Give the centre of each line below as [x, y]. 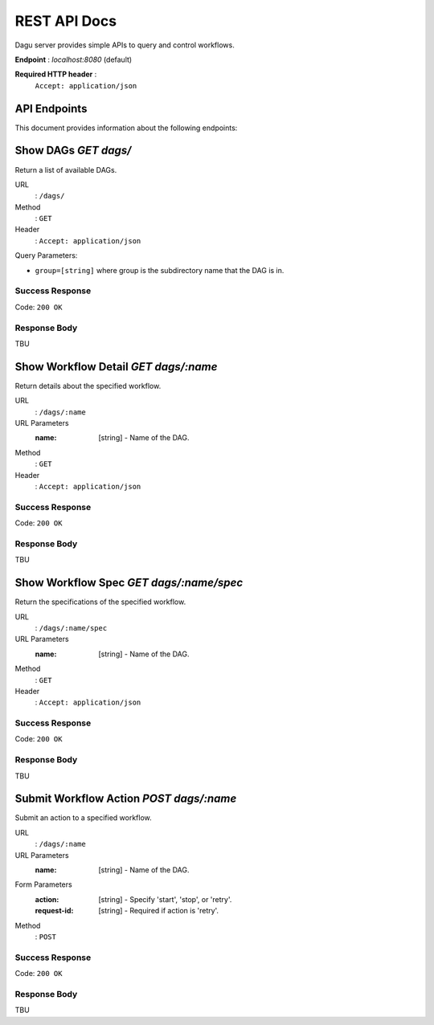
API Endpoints [51, 108]
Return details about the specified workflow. [88, 386]
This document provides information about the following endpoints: [126, 128]
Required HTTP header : [56, 74]
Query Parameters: [46, 255]
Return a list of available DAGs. [66, 169]
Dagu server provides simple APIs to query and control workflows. [125, 45]
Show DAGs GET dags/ [73, 151]
